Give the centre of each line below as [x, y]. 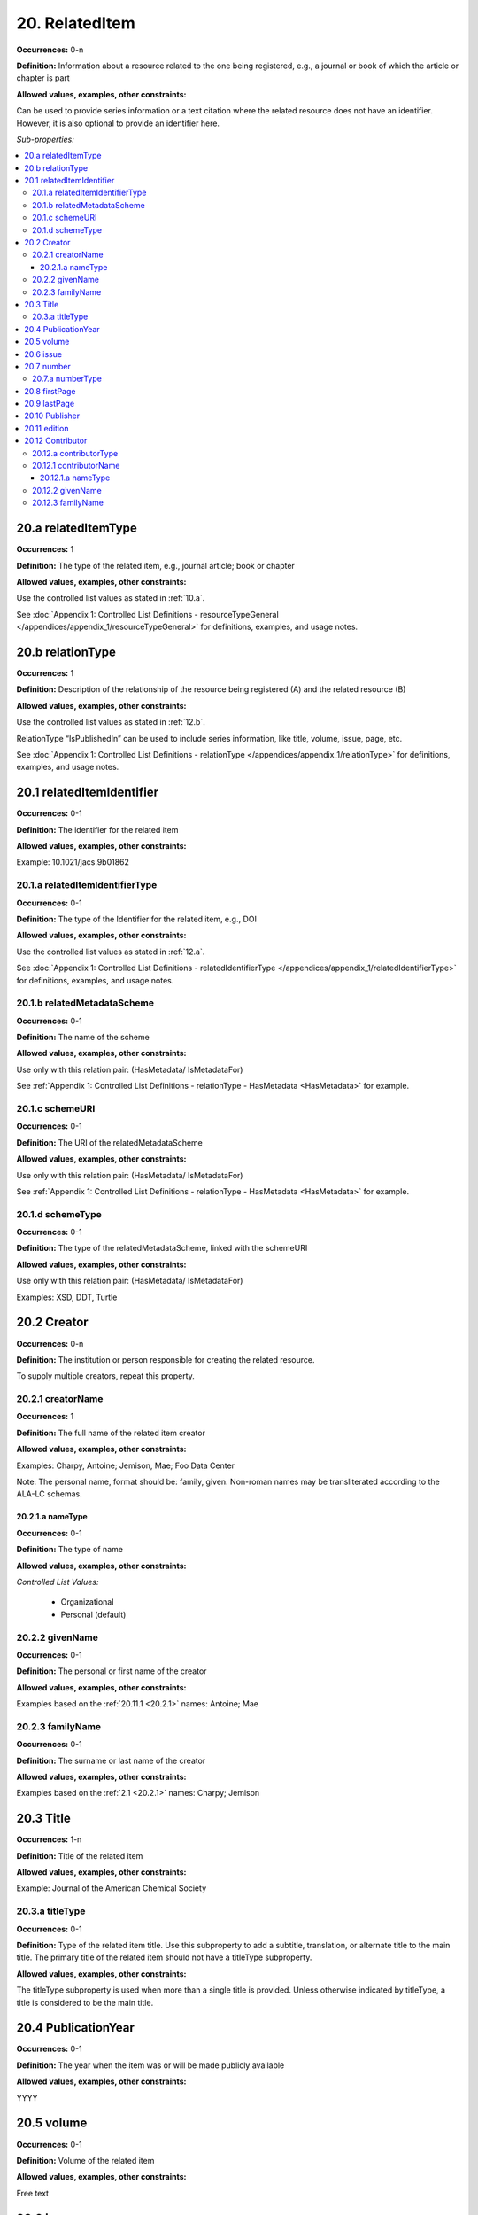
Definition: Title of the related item [80, 1855]
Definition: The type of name [70, 1550]
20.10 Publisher [52, 416]
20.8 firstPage [50, 391]
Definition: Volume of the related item [85, 2160]
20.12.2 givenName [67, 490]
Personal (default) [93, 1614]
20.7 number [47, 366]
